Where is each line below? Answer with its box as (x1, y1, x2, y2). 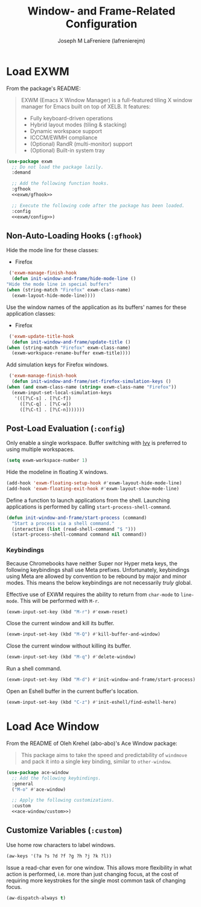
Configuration (65, 17, 138, 31)
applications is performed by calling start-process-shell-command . (6, 503, 171, 510)
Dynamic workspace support (30, 127, 103, 134)
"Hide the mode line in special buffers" (6, 281, 112, 288)
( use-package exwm (6, 158, 53, 164)
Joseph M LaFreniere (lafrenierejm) (57, 37, 145, 44)
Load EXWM (6, 65, 69, 78)
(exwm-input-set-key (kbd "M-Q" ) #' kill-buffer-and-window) (6, 631, 161, 637)
